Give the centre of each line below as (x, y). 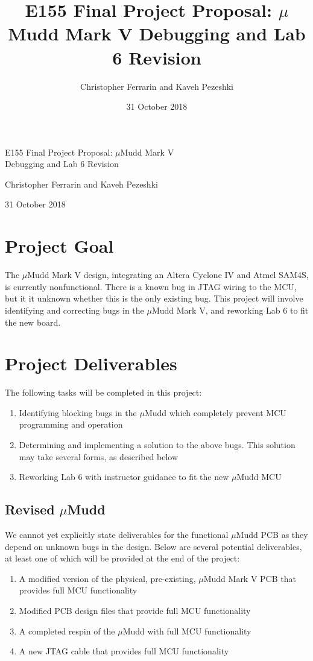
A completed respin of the (67, 631)
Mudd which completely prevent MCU (215, 412)
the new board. (33, 322)
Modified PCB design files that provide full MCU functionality (135, 611)
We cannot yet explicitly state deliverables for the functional (117, 535)
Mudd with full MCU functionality (187, 631)
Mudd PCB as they (272, 535)
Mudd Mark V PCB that (250, 578)
